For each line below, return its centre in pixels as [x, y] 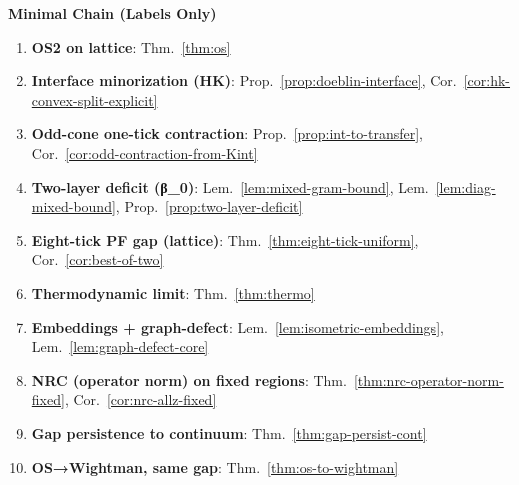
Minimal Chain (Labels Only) [112, 13]
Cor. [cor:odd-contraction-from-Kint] [144, 152]
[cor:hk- [487, 80]
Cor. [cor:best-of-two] [97, 259]
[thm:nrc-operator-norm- [428, 379]
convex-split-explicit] [94, 99]
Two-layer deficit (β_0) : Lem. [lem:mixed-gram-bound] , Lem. [230, 186]
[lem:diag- [465, 186]
